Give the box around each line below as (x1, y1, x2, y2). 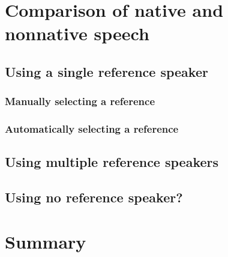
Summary (5, 229, 86, 253)
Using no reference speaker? (5, 188, 183, 207)
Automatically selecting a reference (5, 121, 179, 136)
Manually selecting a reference (5, 94, 155, 109)
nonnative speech (5, 21, 149, 46)
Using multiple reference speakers (5, 153, 219, 171)
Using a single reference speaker (5, 62, 208, 80)
